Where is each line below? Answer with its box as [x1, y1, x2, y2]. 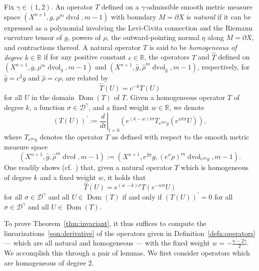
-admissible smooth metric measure [144, 1, 252, 11]
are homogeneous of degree [4, 257, 86, 267]
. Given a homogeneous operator [125, 92, 225, 102]
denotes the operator [39, 131, 103, 141]
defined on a [101, 1, 139, 11]
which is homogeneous [180, 162, 248, 172]
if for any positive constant [43, 51, 126, 62]
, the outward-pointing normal [106, 32, 199, 42]
